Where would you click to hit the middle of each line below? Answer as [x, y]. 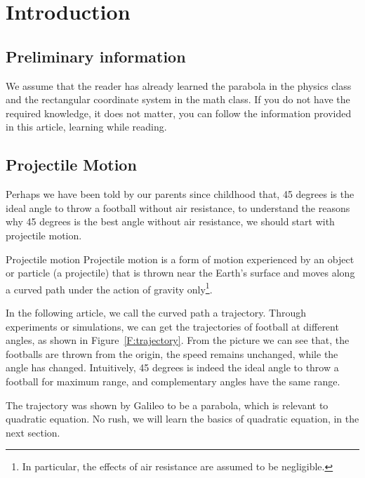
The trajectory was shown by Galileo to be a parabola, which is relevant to [167, 405]
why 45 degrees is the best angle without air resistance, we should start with [170, 221]
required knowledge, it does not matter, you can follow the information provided [179, 113]
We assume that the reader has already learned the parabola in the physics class [179, 85]
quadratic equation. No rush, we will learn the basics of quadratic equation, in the [182, 419]
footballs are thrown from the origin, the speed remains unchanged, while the [172, 353]
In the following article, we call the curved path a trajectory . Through [156, 312]
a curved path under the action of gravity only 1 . [109, 288]
